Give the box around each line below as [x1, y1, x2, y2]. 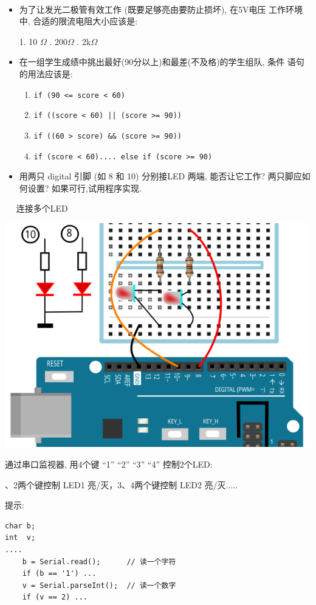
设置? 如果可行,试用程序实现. [27, 181, 142, 194]
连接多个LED [16, 202, 68, 215]
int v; [5, 533, 36, 542]
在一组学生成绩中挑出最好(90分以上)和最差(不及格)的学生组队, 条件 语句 [19, 55, 304, 68]
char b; [5, 521, 36, 530]
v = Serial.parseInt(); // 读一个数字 [22, 581, 176, 590]
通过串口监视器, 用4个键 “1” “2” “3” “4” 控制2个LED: [5, 458, 213, 471]
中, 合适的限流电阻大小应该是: [19, 15, 138, 27]
